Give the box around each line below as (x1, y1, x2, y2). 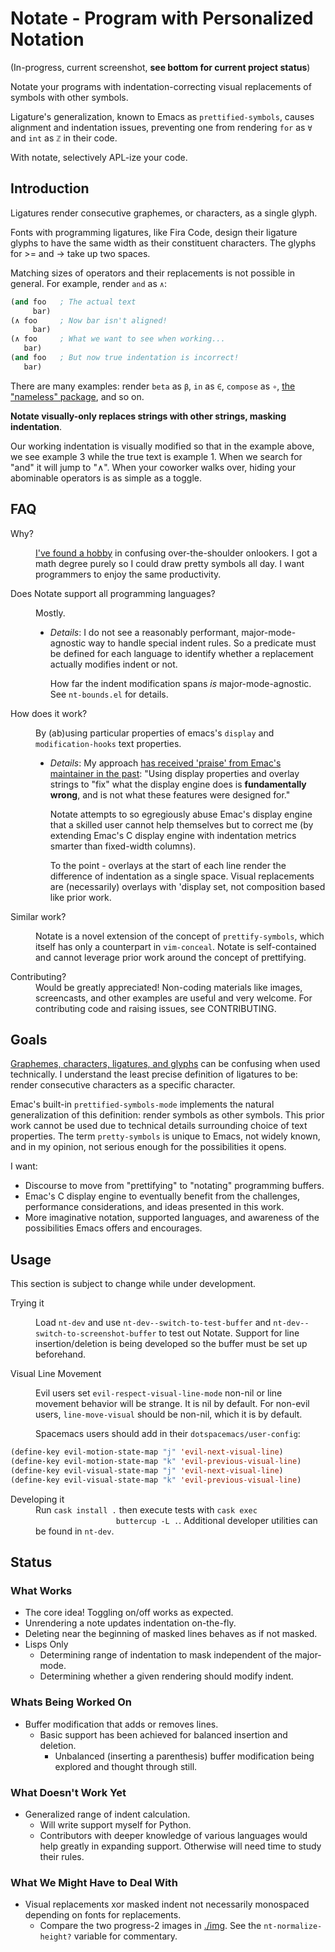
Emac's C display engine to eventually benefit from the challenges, (24, 1190, 300, 1202)
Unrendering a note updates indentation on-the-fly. (24, 1617, 237, 1629)
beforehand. (35, 1348, 87, 1361)
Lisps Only (24, 1638, 69, 1651)
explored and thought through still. (54, 1760, 198, 1772)
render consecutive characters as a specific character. (10, 1079, 236, 1091)
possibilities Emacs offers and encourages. (24, 1222, 203, 1234)
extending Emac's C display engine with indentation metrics (49, 829, 297, 841)
